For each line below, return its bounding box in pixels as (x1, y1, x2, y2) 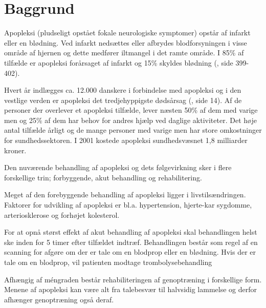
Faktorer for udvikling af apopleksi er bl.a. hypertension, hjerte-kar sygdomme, (4, 199, 252, 210)
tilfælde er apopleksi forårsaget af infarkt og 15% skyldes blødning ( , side (4, 57, 233, 68)
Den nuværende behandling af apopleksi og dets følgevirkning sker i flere (4, 162, 232, 173)
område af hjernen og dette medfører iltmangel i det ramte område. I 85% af (4, 47, 244, 58)
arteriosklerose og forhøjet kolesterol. (4, 209, 120, 220)
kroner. (4, 145, 27, 155)
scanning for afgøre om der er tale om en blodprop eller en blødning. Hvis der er (4, 247, 256, 257)
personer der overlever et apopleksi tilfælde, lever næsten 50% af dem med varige (4, 105, 258, 115)
